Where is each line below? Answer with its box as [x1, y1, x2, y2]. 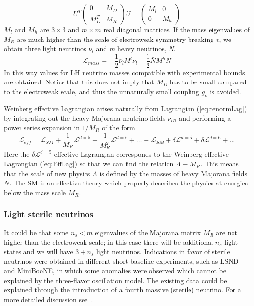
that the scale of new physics [4, 168, 90, 178]
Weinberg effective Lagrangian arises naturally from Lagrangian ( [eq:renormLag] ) [4, 103, 247, 113]
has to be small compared [169, 77, 247, 87]
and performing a [179, 113, 231, 123]
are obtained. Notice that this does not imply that [4, 77, 154, 87]
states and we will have [4, 246, 73, 256]
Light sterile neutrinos [4, 208, 93, 220]
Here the [4, 149, 30, 159]
